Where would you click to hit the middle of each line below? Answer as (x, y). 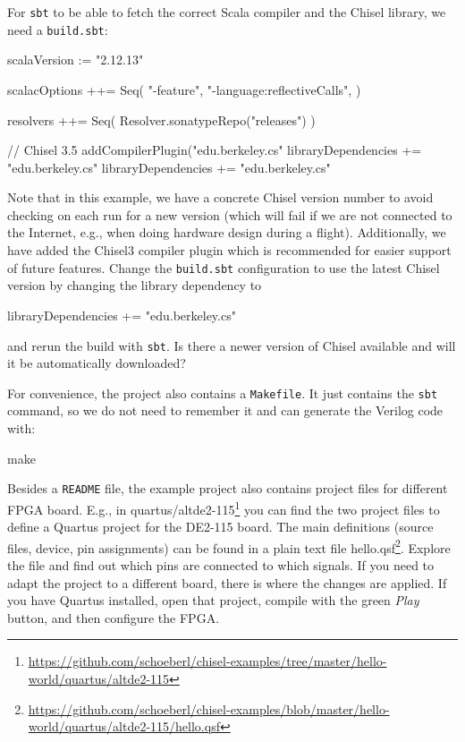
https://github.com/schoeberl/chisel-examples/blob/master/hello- (209, 708)
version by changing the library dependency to (135, 285)
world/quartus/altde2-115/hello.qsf (124, 726)
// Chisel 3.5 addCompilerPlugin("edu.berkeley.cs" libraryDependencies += (215, 150)
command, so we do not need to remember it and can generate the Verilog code (225, 410)
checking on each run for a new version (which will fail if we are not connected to (230, 214)
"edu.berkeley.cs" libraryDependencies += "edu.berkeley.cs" (169, 167)
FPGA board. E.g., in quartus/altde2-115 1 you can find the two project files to (224, 507)
